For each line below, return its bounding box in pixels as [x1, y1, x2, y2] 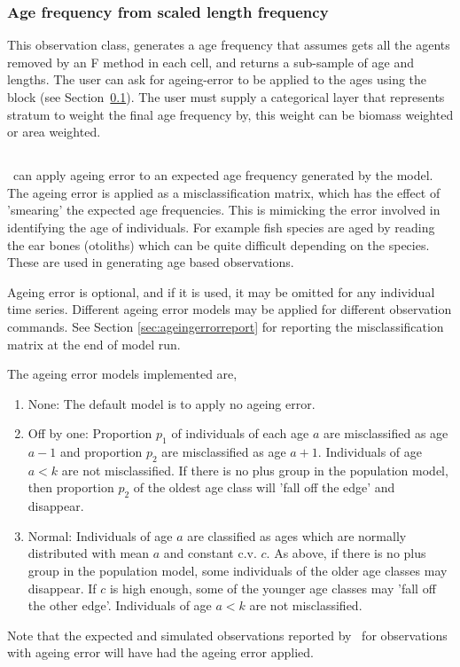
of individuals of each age [171, 424, 309, 443]
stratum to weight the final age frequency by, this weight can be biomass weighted [7, 105, 454, 123]
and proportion [59, 443, 143, 461]
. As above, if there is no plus [266, 544, 426, 562]
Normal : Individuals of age [27, 526, 173, 545]
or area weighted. [7, 122, 101, 141]
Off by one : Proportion [27, 424, 152, 443]
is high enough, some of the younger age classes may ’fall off [109, 578, 436, 597]
